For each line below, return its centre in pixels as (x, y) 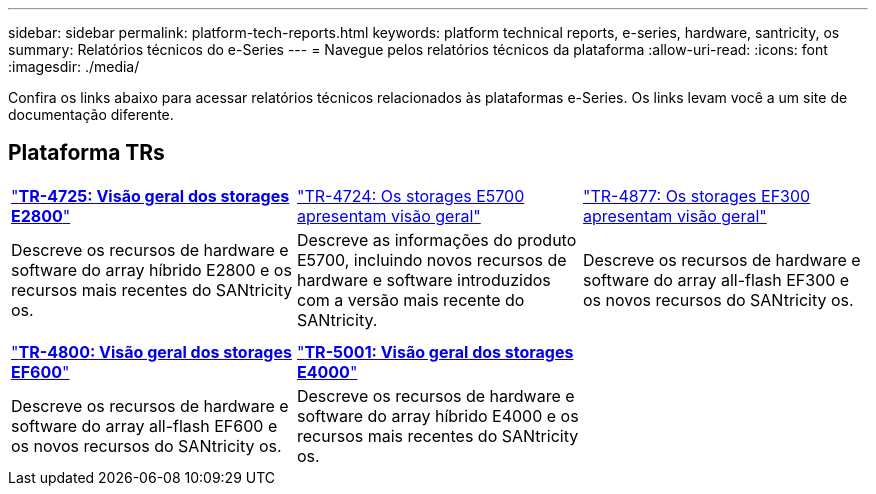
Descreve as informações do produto (436, 239)
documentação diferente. (91, 114)
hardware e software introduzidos (423, 279)
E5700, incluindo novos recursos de (431, 259)
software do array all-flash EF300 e (716, 279)
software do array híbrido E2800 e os (151, 269)
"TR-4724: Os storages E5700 (410, 195)
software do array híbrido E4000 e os (437, 415)
